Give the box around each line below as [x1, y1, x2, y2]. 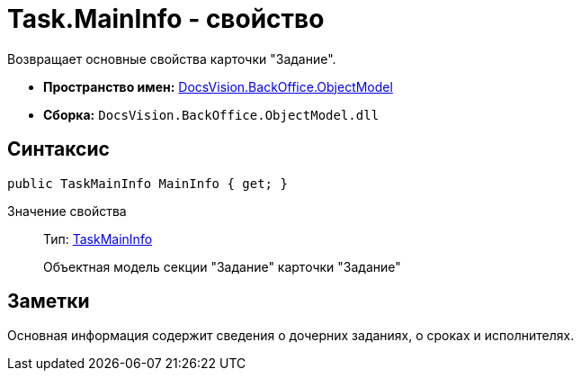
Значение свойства [7, 202, 127, 219]
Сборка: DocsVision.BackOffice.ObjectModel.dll [43, 106, 380, 122]
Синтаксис [7, 138, 110, 161]
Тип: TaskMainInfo [43, 230, 153, 247]
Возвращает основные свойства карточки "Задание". [7, 50, 336, 67]
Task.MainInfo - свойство [7, 4, 325, 34]
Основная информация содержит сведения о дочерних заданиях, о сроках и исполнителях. [7, 328, 575, 344]
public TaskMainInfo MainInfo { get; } [7, 175, 288, 191]
